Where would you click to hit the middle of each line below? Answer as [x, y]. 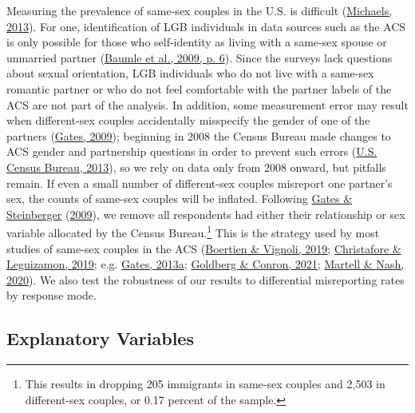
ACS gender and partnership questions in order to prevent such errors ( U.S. [192, 151]
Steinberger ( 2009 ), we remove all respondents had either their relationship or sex [206, 214]
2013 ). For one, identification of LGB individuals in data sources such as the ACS [206, 26]
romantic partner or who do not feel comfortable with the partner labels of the [199, 88]
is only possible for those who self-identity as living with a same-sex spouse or [197, 42]
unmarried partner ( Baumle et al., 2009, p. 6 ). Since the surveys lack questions [200, 57]
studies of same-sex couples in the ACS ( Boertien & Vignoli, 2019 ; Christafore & [204, 248]
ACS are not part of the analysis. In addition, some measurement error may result [207, 104]
